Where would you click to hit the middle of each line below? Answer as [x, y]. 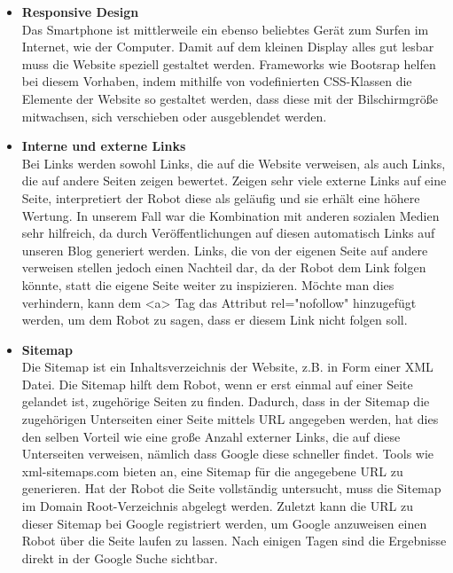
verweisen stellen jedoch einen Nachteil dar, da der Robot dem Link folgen [224, 267]
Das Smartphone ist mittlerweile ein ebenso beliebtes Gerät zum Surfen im [225, 29]
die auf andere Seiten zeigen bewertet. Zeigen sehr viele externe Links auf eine [234, 181]
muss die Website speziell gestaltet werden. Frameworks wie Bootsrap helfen [229, 63]
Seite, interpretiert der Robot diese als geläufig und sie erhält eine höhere [221, 197]
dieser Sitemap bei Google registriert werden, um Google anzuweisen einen [224, 523]
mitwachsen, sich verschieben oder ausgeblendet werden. [174, 116]
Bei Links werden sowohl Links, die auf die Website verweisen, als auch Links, [234, 163]
